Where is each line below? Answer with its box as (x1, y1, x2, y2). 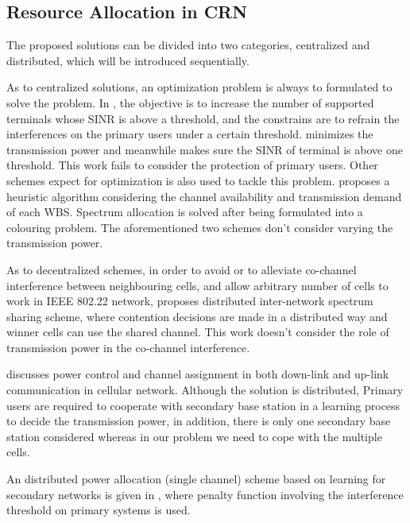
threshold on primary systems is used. (6, 502, 191, 518)
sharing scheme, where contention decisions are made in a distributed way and (6, 308, 388, 324)
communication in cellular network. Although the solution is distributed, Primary (6, 382, 404, 398)
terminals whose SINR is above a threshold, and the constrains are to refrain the (6, 110, 400, 126)
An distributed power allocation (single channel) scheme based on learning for (6, 471, 386, 487)
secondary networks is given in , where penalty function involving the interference (6, 486, 404, 502)
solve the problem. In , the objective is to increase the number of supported (6, 94, 374, 110)
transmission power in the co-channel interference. (6, 339, 250, 355)
